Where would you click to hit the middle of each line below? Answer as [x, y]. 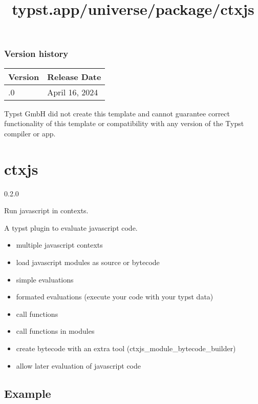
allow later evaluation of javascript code [79, 365]
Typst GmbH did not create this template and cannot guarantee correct [117, 113]
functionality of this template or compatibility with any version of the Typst [124, 123]
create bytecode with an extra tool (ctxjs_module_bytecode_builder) [126, 348]
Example [28, 393]
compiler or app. [30, 133]
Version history [36, 54]
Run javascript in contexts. [46, 210]
